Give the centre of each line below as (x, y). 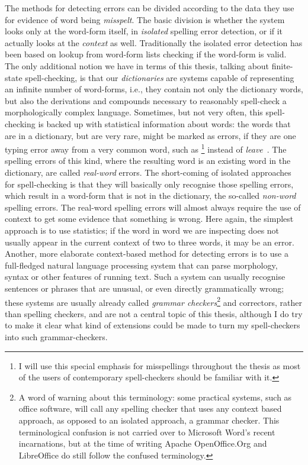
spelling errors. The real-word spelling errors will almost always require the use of (153, 207)
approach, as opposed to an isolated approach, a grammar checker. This (149, 420)
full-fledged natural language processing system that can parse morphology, (141, 265)
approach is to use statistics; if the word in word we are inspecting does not (142, 230)
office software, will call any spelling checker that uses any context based (150, 409)
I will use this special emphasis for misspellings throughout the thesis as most (160, 365)
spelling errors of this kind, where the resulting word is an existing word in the (148, 161)
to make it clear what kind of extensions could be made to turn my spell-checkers (153, 325)
